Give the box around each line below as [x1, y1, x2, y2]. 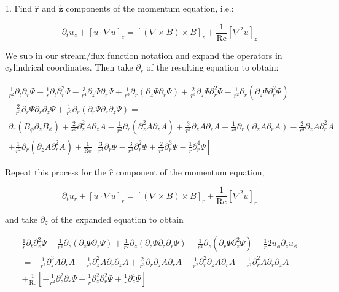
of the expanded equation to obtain [51, 212, 184, 225]
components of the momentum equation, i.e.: [66, 2, 234, 14]
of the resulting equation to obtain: [146, 61, 279, 74]
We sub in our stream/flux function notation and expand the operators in [5, 48, 282, 61]
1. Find [5, 2, 33, 14]
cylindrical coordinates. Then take [5, 61, 133, 74]
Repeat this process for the [5, 165, 106, 178]
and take [5, 212, 37, 225]
